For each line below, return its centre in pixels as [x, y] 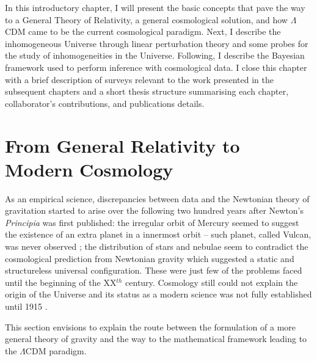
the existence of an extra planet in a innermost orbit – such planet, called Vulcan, [158, 234]
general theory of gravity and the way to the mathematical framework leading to [156, 339]
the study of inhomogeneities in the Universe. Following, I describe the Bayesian [155, 55]
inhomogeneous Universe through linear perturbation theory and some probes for [157, 43]
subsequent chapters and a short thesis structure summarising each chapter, [147, 91]
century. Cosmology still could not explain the [212, 282]
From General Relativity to [122, 145]
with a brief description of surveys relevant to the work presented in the [139, 79]
